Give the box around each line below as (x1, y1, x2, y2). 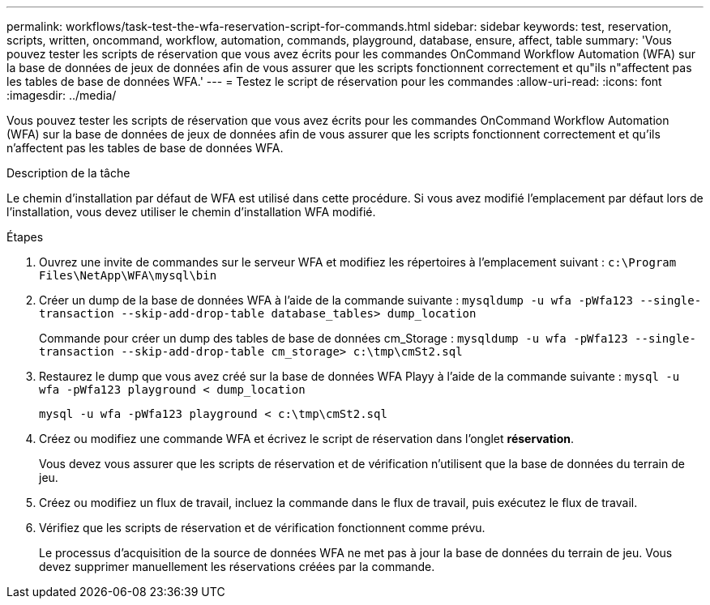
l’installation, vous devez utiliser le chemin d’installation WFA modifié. (6, 205, 376, 219)
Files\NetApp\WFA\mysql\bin (39, 269, 217, 282)
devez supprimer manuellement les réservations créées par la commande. (39, 560, 435, 573)
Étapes (6, 230, 44, 244)
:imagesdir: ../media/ (6, 88, 117, 102)
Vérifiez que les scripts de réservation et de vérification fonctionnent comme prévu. (39, 521, 485, 535)
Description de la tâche (6, 166, 130, 180)
